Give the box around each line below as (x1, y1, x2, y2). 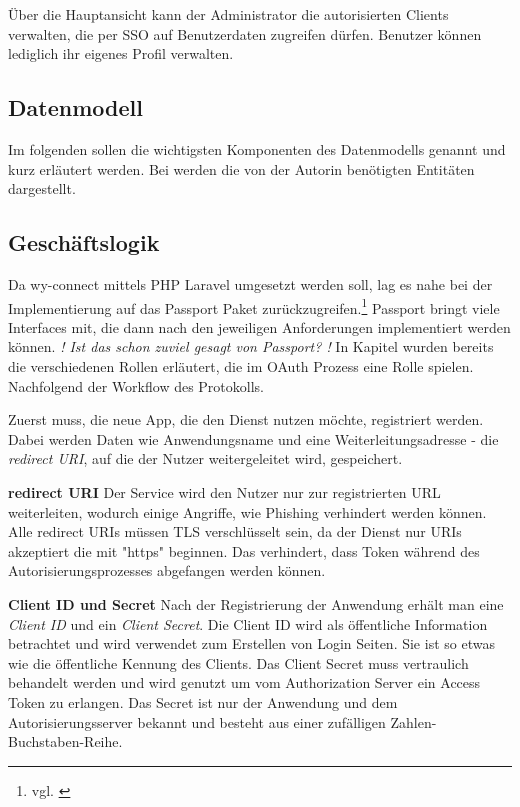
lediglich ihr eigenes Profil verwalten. (8, 43, 234, 64)
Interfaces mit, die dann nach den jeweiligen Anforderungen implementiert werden (8, 316, 511, 337)
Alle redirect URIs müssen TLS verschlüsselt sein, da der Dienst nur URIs (8, 521, 462, 542)
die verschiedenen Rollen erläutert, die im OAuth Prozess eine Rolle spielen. (8, 356, 474, 376)
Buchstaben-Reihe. (8, 731, 123, 752)
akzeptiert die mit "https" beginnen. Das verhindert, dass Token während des (8, 540, 480, 561)
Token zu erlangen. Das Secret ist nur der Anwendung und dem (8, 691, 398, 712)
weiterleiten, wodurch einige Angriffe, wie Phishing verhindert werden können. (8, 501, 487, 522)
